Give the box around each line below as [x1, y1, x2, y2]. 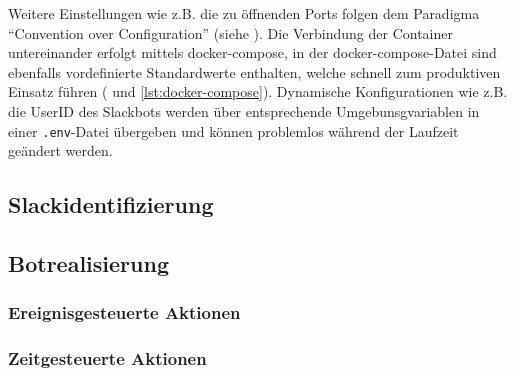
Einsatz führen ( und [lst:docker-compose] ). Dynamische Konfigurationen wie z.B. [8, 81, 508, 102]
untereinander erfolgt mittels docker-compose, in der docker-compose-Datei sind [8, 42, 497, 63]
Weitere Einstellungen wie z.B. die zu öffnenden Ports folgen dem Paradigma [8, 3, 480, 23]
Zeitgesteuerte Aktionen [8, 346, 207, 371]
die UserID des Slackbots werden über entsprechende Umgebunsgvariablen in [8, 100, 480, 121]
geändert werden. [8, 140, 113, 161]
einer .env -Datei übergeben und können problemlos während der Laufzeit [8, 120, 459, 141]
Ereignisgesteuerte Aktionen [8, 300, 241, 325]
